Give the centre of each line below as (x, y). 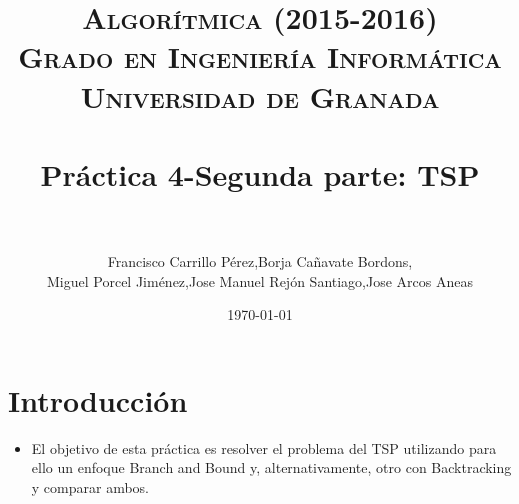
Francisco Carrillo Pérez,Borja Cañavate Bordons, (260, 261)
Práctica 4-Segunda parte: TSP (260, 173)
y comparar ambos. (90, 486)
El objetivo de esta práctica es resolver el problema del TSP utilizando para (264, 447)
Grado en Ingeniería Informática (260, 56)
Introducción (98, 399)
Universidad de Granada (260, 95)
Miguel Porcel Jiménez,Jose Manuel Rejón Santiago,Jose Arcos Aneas (260, 280)
